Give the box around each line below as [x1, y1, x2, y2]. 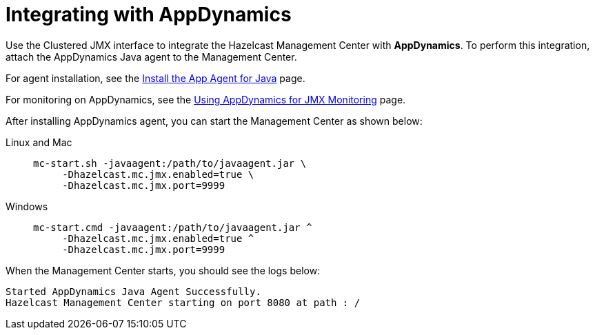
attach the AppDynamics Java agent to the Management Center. [6, 50, 297, 63]
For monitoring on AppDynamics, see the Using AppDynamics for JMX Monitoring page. [6, 93, 406, 105]
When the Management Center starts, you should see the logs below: [6, 264, 321, 276]
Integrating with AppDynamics [6, 3, 292, 26]
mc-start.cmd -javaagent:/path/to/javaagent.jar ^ [33, 221, 312, 233]
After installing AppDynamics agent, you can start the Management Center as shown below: [6, 114, 423, 127]
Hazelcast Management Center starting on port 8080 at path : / [6, 296, 361, 308]
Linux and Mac [6, 136, 72, 148]
